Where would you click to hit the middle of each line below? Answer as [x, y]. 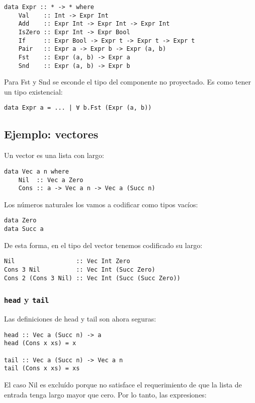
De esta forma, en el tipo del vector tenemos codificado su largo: [103, 245]
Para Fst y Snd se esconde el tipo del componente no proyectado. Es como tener [127, 82]
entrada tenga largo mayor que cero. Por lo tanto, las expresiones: [105, 394]
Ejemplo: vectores [51, 134]
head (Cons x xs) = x [40, 343]
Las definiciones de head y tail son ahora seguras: [80, 319]
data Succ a [24, 229]
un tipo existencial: [33, 91]
